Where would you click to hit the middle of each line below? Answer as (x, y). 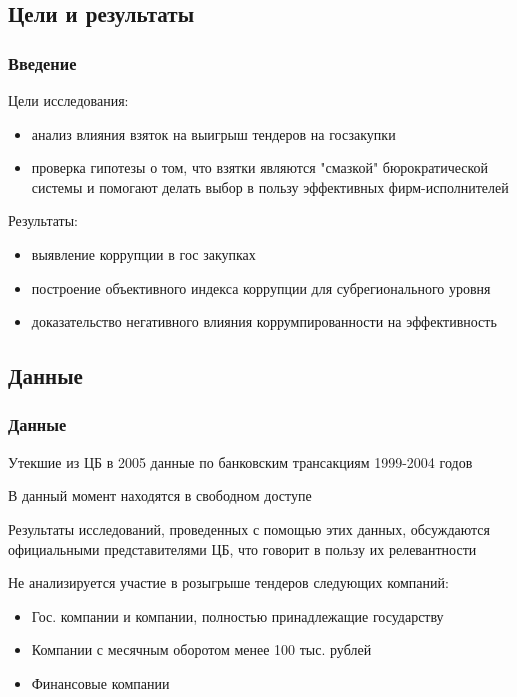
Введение (42, 62)
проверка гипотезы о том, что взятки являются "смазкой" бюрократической (260, 167)
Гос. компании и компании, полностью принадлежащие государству (237, 615)
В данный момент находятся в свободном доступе (160, 495)
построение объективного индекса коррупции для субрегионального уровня (261, 287)
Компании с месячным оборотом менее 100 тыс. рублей (201, 649)
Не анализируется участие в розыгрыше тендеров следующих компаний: (228, 582)
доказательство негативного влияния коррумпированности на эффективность (264, 321)
